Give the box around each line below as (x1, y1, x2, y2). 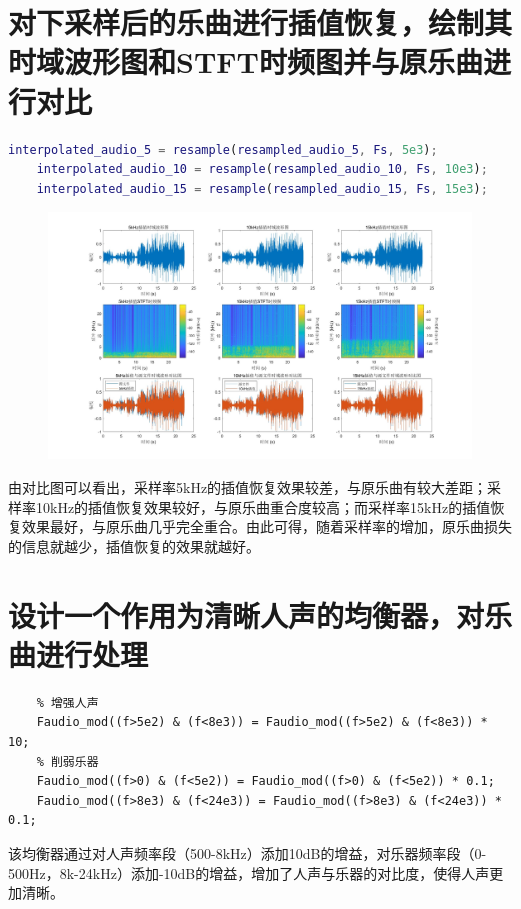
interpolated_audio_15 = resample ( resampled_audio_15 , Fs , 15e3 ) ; (36, 181, 488, 196)
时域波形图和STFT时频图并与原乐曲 (8, 41, 483, 82)
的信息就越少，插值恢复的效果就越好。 (8, 535, 260, 556)
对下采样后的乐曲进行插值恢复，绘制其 (8, 2, 513, 43)
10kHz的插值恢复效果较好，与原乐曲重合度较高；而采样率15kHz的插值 (35, 496, 491, 517)
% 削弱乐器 (36, 754, 99, 769)
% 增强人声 (36, 695, 99, 710)
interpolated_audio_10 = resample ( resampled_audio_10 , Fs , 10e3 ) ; (36, 162, 488, 177)
